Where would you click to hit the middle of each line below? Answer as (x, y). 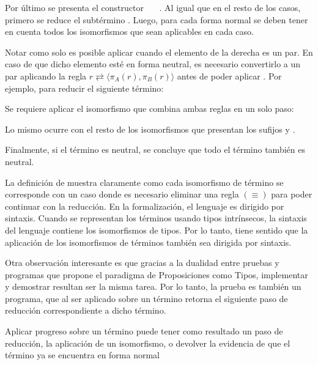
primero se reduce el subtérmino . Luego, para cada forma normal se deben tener (157, 19)
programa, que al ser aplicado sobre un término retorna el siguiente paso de (146, 298)
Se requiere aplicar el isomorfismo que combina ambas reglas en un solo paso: (150, 109)
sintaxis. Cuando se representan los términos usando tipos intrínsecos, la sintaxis (156, 218)
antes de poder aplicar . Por (229, 76)
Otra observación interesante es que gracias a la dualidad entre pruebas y (142, 263)
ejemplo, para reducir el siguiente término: (84, 88)
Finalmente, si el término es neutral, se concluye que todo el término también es (155, 149)
